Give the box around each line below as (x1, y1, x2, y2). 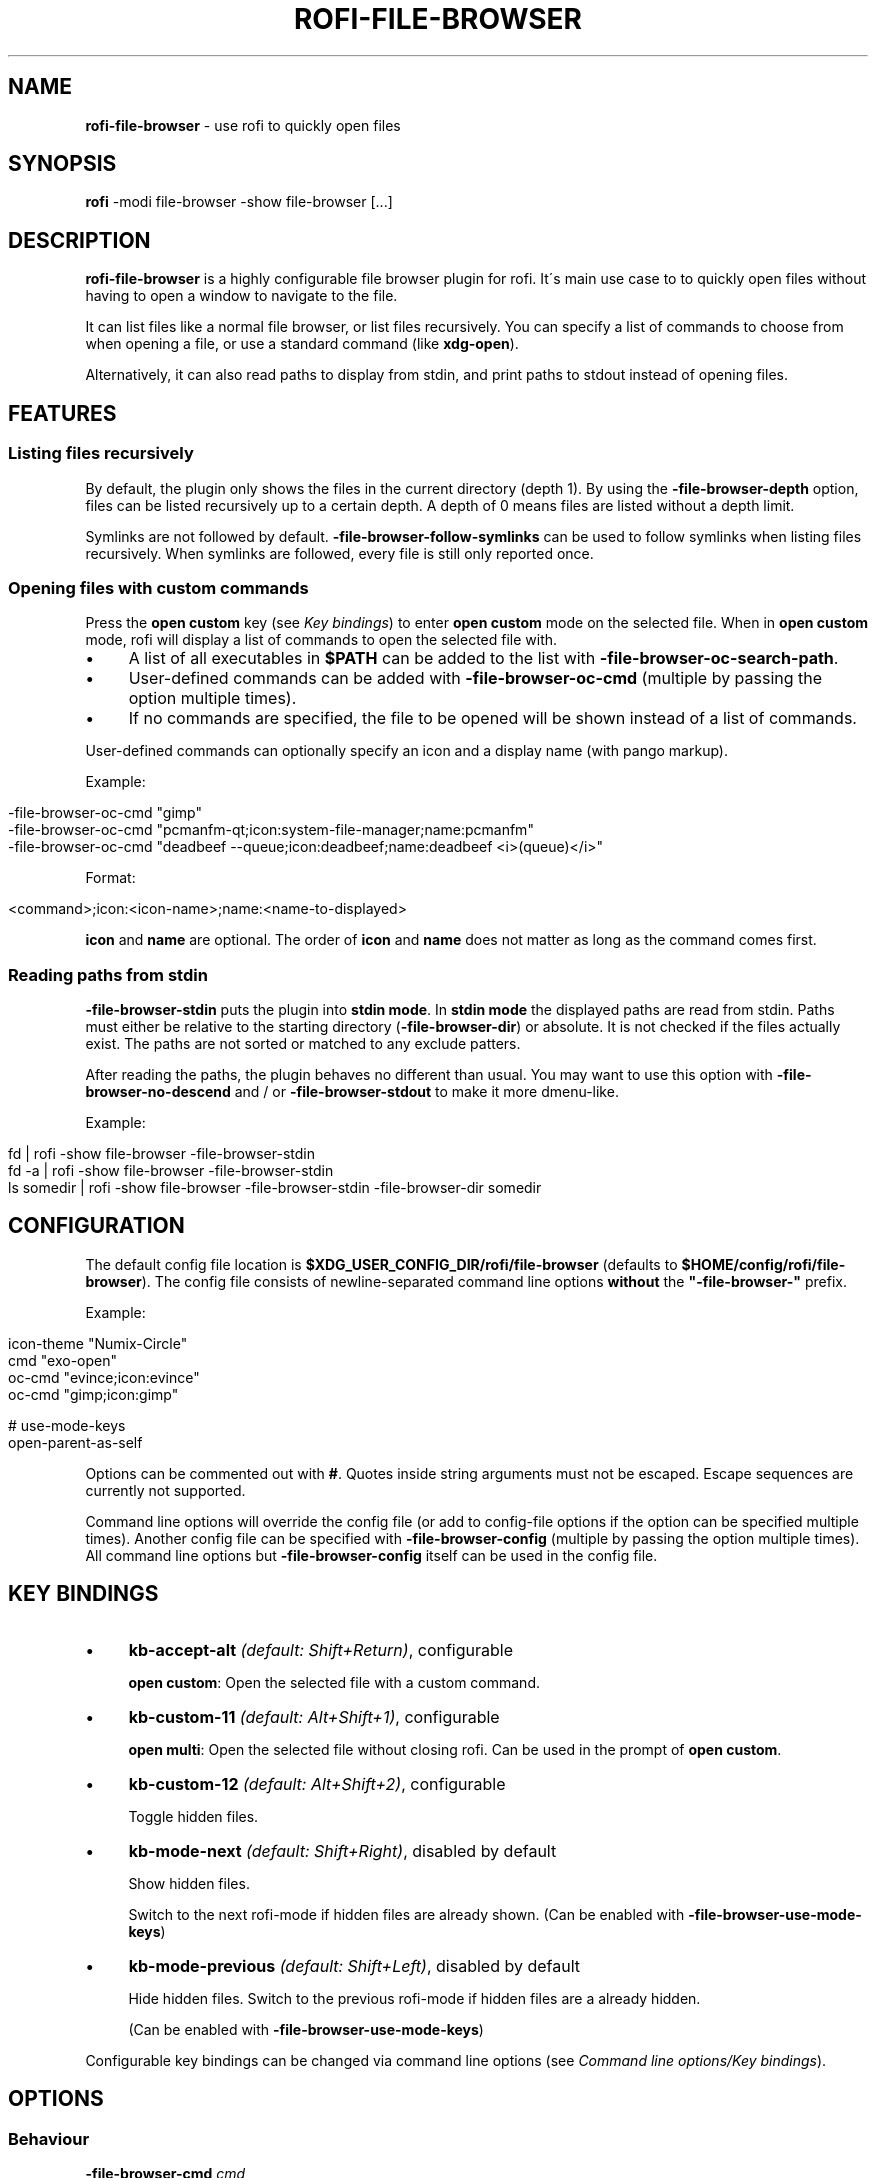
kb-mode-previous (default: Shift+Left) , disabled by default (128, 1955, 580, 1976)
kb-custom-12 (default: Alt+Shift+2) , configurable (128, 1773, 506, 1794)
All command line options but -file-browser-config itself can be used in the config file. (85, 1546, 658, 1564)
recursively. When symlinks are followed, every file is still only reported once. (85, 544, 594, 562)
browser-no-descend (85, 1083, 231, 1100)
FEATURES (8, 400, 117, 426)
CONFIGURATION (8, 1213, 185, 1239)
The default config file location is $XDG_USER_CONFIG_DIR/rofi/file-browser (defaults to (85, 1255, 678, 1273)
